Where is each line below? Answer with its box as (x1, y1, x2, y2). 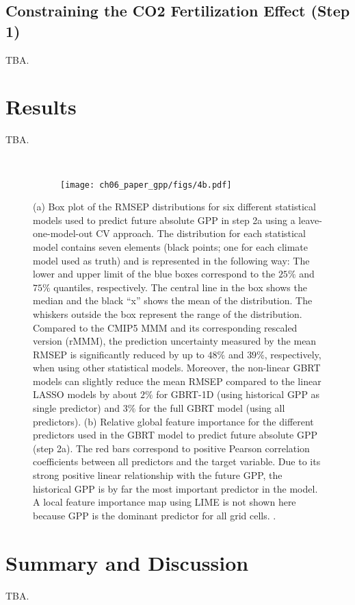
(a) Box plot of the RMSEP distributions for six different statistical (33, 199, 316, 214)
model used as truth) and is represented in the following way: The (33, 253, 310, 267)
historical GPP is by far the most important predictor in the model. (33, 481, 318, 495)
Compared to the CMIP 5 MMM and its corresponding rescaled (33, 320, 298, 334)
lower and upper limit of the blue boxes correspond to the (33, 267, 276, 281)
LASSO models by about (33, 387, 137, 402)
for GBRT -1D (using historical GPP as (156, 387, 320, 402)
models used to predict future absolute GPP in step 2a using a (33, 212, 295, 227)
